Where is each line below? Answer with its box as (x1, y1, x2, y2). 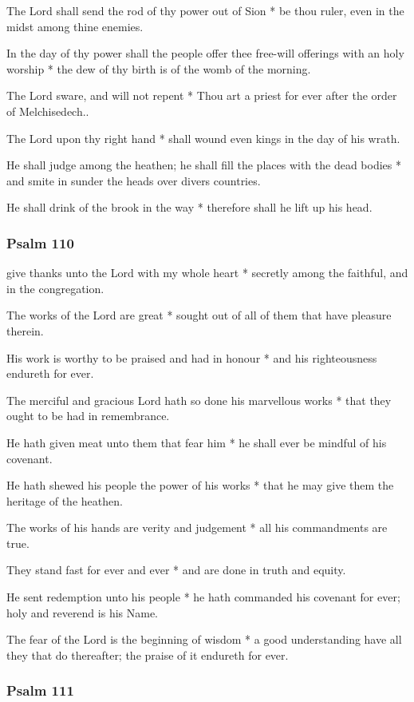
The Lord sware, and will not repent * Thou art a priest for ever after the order (6, 87, 397, 104)
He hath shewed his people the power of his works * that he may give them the (6, 477, 394, 494)
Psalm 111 (6, 680, 74, 700)
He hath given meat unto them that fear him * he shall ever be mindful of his (6, 434, 387, 450)
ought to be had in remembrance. (6, 407, 170, 424)
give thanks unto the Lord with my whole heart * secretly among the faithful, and (6, 264, 408, 281)
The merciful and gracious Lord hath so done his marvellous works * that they (6, 391, 392, 408)
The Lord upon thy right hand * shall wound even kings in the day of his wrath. (6, 129, 400, 146)
